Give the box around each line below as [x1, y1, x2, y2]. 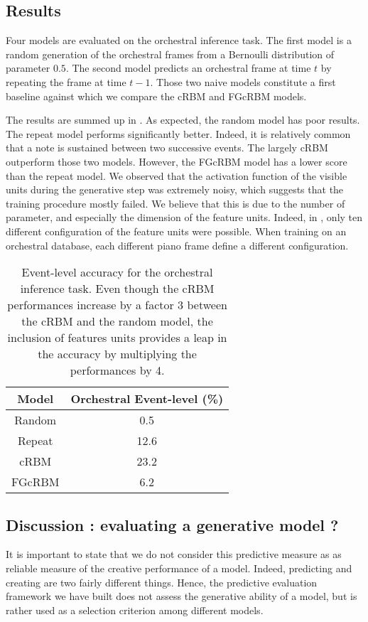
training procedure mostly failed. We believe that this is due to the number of [6, 195, 345, 210]
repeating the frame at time [6, 74, 126, 89]
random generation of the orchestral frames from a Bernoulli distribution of [6, 46, 334, 61]
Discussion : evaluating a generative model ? [6, 513, 339, 535]
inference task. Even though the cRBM [20, 280, 215, 297]
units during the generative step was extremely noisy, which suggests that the [6, 182, 344, 197]
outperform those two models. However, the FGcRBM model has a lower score [6, 154, 347, 168]
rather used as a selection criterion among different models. [6, 602, 264, 617]
